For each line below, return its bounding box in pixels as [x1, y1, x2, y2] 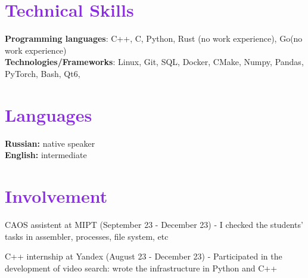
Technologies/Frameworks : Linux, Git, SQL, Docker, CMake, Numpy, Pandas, [5, 55, 304, 68]
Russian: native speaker [5, 137, 95, 149]
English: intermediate [5, 149, 87, 161]
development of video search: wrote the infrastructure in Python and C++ [5, 261, 278, 274]
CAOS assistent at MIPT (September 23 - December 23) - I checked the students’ [5, 218, 303, 230]
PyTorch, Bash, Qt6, [5, 67, 80, 79]
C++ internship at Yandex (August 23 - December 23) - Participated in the [5, 250, 282, 262]
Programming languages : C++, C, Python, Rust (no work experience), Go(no [5, 32, 303, 45]
